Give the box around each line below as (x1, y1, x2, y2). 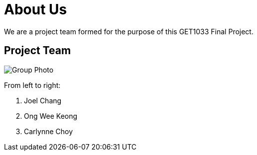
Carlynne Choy (24, 127, 73, 136)
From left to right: (4, 80, 61, 89)
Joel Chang (24, 96, 62, 105)
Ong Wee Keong (24, 111, 78, 120)
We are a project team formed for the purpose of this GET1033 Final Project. (4, 27, 254, 36)
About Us (4, 1, 67, 18)
